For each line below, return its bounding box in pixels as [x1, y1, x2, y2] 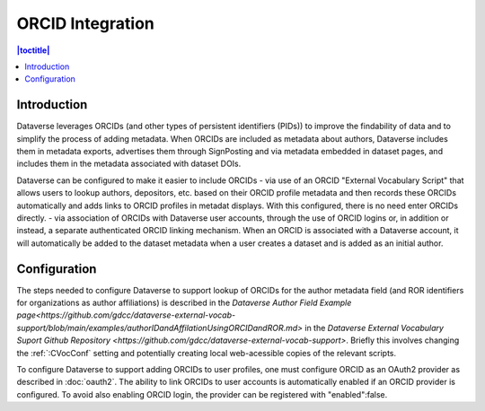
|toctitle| [16, 45, 50, 56]
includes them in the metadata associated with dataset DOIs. [16, 158, 242, 170]
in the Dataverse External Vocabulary [304, 322, 445, 333]
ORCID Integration [16, 13, 154, 33]
